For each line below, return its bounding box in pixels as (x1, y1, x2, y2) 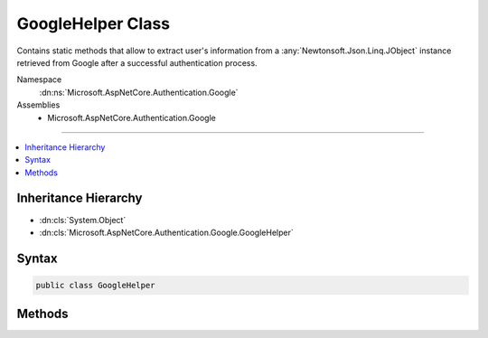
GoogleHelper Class (16, 14, 171, 33)
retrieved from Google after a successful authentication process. (16, 57, 258, 68)
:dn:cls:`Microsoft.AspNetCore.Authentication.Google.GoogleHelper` (39, 227, 294, 238)
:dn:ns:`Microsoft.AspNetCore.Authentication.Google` (39, 87, 239, 98)
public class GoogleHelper (35, 280, 155, 290)
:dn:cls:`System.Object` (39, 214, 127, 225)
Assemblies (16, 99, 61, 110)
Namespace (16, 74, 62, 85)
